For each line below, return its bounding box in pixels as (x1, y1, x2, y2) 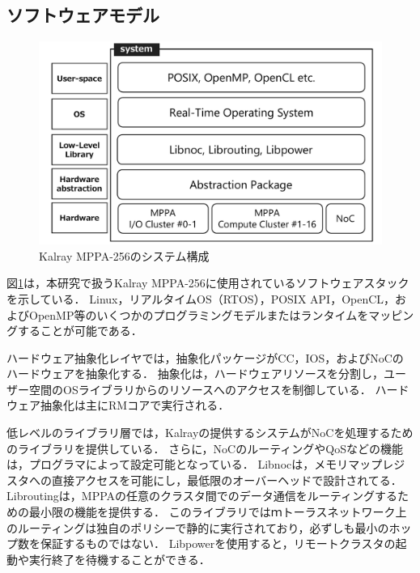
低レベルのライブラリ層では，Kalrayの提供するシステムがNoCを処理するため (6, 424, 414, 441)
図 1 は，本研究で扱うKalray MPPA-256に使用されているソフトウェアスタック (6, 274, 409, 291)
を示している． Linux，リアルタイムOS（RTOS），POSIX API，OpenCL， (6, 290, 396, 307)
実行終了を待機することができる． (28, 550, 210, 567)
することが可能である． (17, 322, 142, 339)
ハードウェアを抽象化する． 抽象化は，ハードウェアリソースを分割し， (6, 365, 384, 382)
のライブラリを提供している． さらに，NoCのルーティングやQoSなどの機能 (6, 439, 403, 456)
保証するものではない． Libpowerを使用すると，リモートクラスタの (40, 535, 396, 552)
